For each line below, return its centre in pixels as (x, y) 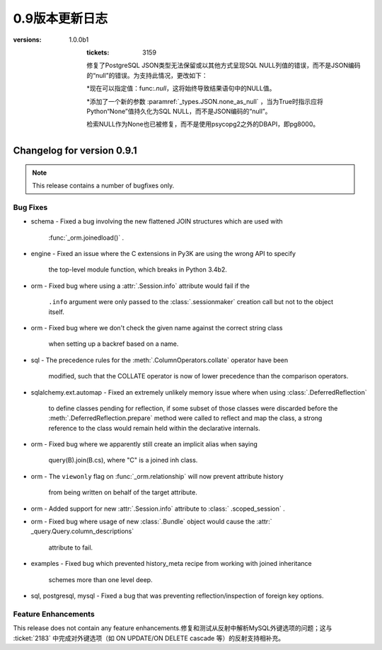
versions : (27, 40)
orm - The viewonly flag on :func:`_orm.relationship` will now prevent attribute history (157, 476)
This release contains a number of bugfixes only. (103, 186)
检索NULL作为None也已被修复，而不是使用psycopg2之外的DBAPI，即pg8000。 (203, 124)
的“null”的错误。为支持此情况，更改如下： (147, 75)
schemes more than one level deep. (100, 579)
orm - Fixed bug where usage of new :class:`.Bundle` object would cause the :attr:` (151, 522)
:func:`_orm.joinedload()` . (86, 238)
